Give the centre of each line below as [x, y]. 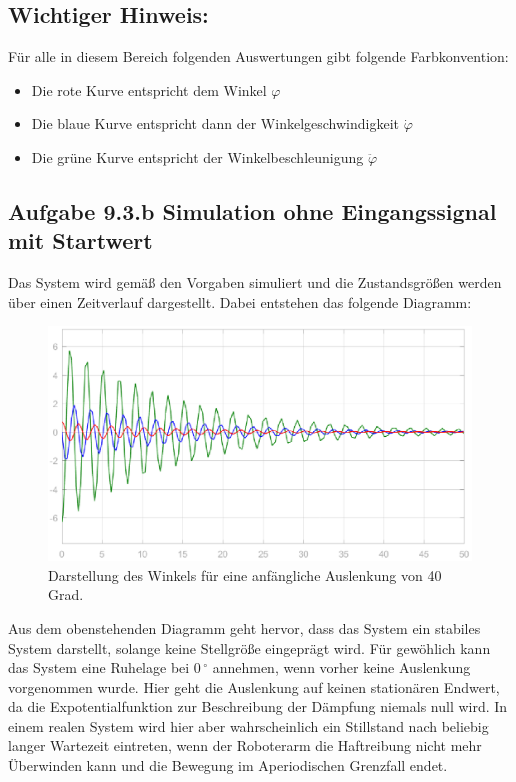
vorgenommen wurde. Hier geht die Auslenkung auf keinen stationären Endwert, [254, 686]
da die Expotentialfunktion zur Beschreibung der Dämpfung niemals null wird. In [258, 706]
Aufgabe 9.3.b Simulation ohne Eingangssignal [252, 210]
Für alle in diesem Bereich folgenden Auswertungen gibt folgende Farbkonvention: [258, 56]
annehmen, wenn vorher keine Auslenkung [341, 667]
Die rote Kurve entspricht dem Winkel [149, 89]
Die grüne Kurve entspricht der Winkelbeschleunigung [197, 156]
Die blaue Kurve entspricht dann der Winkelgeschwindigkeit [215, 123]
